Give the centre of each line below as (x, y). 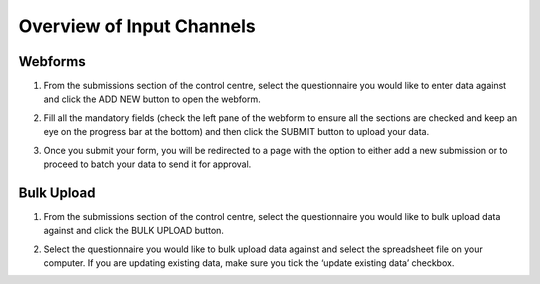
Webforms (52, 61)
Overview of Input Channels (137, 26)
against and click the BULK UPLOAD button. (134, 231)
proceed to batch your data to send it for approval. (147, 164)
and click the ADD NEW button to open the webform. (152, 99)
